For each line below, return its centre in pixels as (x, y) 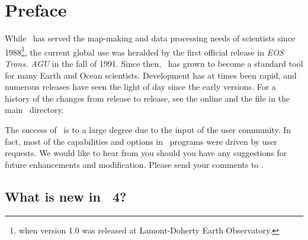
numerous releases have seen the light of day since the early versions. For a (140, 87)
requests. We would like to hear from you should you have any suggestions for (146, 153)
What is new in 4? (66, 196)
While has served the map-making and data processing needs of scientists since (150, 38)
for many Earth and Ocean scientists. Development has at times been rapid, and (151, 75)
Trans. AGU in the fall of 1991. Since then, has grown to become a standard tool (154, 63)
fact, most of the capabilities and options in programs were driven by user (141, 141)
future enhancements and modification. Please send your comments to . (134, 164)
